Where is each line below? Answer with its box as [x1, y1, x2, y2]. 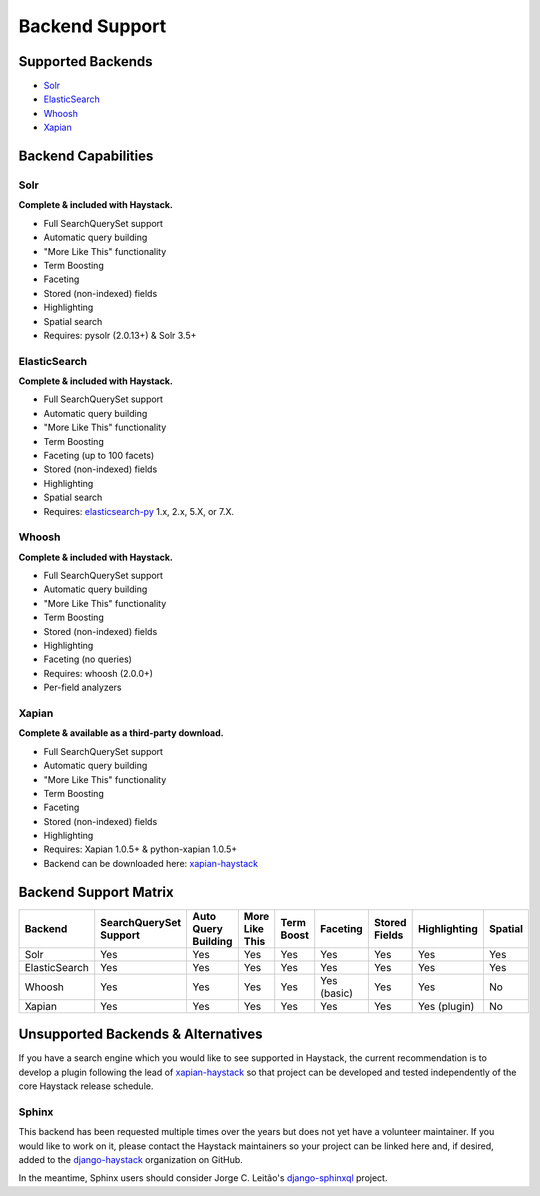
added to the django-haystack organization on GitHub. [18, 1154, 244, 1165]
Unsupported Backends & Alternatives [18, 1026, 264, 1043]
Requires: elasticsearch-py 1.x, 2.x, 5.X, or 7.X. [43, 505, 235, 517]
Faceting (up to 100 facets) [43, 450, 155, 461]
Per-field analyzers [43, 681, 122, 694]
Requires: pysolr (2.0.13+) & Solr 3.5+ [43, 329, 197, 341]
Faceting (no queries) [43, 653, 132, 665]
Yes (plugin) [417, 999, 475, 1013]
